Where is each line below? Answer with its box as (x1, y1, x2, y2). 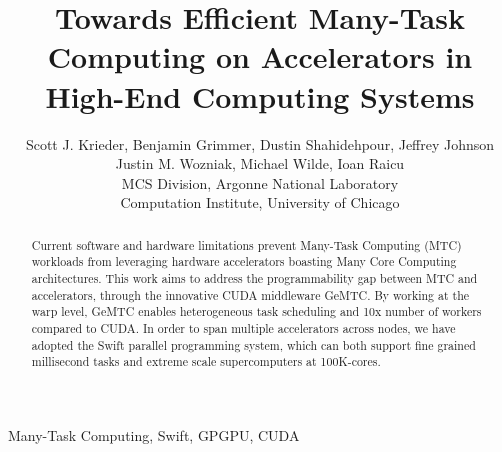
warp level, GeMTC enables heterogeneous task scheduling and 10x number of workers (31, 303, 482, 320)
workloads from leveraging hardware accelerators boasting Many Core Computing (31, 253, 457, 270)
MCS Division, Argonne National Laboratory (121, 172, 399, 193)
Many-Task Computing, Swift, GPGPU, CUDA (8, 424, 300, 445)
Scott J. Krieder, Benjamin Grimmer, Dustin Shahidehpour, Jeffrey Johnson (25, 133, 495, 154)
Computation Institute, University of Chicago (120, 192, 400, 213)
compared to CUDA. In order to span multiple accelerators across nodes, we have (31, 319, 456, 336)
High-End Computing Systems (45, 75, 475, 116)
